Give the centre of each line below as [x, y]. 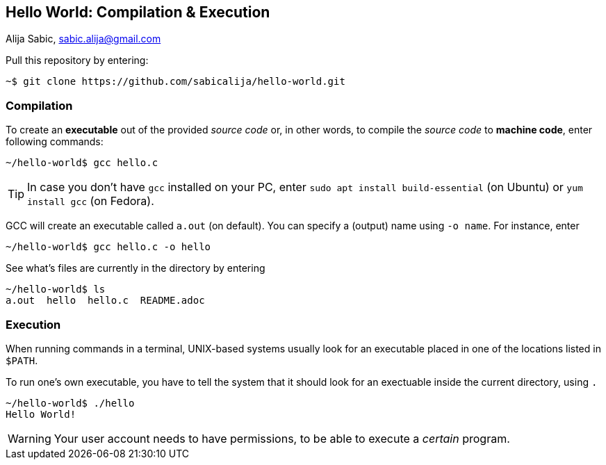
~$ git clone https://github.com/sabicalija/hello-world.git [175, 82]
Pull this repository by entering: [77, 60]
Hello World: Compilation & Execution [138, 12]
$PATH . [22, 360]
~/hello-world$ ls [56, 289]
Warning [30, 438]
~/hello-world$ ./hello [70, 403]
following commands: [55, 142]
